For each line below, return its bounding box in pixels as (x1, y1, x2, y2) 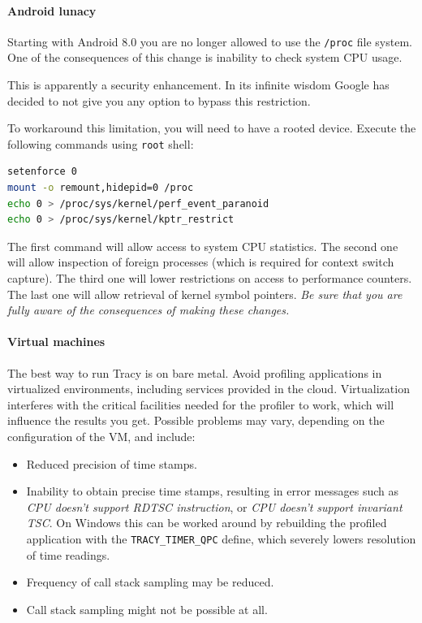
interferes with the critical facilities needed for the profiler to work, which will (7, 396, 394, 413)
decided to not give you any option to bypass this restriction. (7, 92, 311, 109)
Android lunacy (7, 2, 97, 19)
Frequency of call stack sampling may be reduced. (26, 573, 274, 591)
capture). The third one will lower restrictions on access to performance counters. (7, 270, 412, 287)
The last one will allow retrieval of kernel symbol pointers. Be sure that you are (7, 285, 403, 302)
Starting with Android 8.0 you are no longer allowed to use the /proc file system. (7, 32, 412, 50)
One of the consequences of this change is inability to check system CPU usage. (7, 49, 403, 66)
